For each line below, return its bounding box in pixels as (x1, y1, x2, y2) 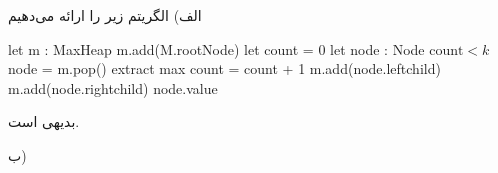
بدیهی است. (8, 111, 80, 132)
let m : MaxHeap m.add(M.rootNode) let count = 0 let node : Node (8, 38, 425, 59)
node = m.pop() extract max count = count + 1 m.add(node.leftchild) (8, 58, 441, 79)
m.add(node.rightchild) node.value (8, 77, 218, 98)
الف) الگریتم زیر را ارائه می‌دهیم (8, 5, 202, 25)
